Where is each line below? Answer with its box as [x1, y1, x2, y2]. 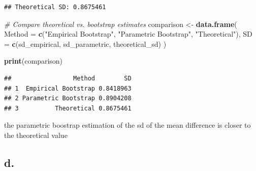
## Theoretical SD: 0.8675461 [4, 4, 106, 11]
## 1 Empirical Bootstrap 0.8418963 [4, 84, 132, 92]
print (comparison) [4, 55, 63, 66]
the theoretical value [4, 129, 68, 140]
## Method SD [4, 74, 132, 82]
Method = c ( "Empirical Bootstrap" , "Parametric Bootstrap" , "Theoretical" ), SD [4, 28, 252, 39]
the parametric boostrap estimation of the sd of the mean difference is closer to [4, 120, 251, 130]
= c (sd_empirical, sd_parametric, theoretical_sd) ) [4, 38, 167, 49]
